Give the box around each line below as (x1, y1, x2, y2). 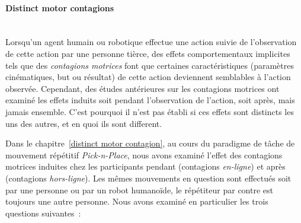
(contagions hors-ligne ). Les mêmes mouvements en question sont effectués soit (5, 171, 292, 184)
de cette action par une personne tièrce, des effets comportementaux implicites (5, 47, 290, 59)
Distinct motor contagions (5, 1, 114, 14)
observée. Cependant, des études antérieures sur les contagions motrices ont (5, 82, 280, 94)
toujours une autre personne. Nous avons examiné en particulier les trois (5, 195, 268, 208)
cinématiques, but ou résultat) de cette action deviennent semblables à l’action (5, 71, 291, 83)
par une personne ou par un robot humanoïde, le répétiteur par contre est (5, 183, 274, 196)
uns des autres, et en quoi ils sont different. (5, 117, 162, 129)
